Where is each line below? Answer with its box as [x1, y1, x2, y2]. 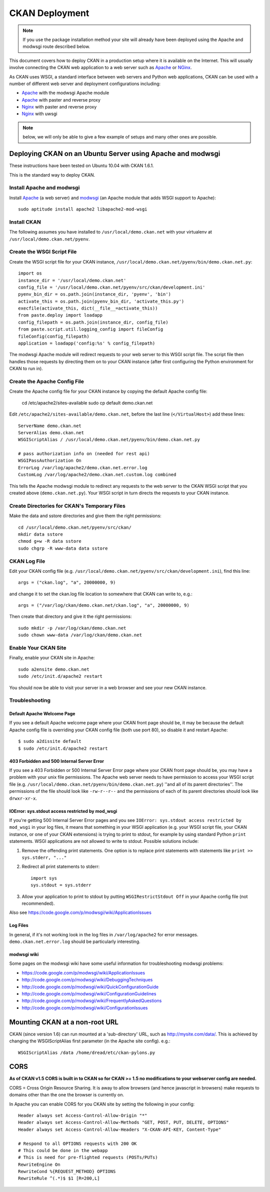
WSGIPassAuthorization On [18, 458, 82, 464]
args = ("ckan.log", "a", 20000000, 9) [18, 580, 116, 585]
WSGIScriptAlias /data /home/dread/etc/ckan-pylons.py [18, 1049, 155, 1055]
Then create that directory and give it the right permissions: [9, 613, 132, 620]
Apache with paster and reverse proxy [21, 97, 101, 103]
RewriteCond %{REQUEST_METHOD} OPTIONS [18, 1168, 116, 1174]
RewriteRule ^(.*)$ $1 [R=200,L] [18, 1175, 100, 1181]
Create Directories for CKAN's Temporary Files [9, 502, 126, 509]
